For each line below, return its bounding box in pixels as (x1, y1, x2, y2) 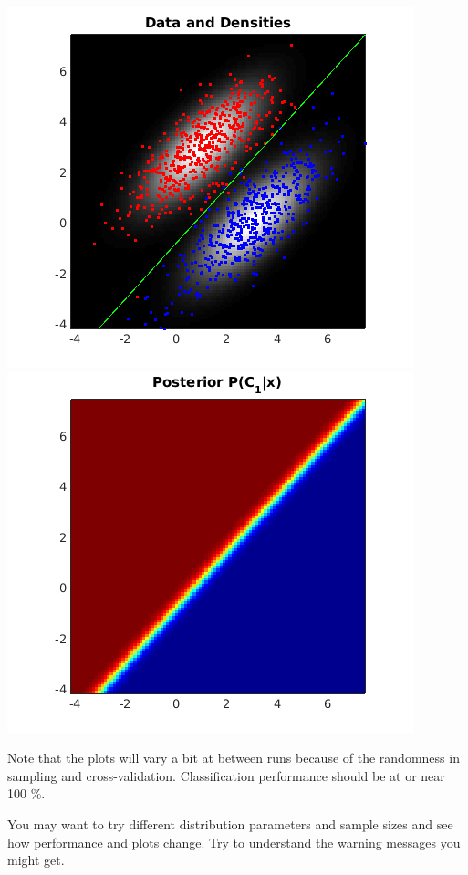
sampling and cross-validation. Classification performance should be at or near (7, 766, 445, 785)
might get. (7, 850, 65, 870)
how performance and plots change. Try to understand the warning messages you (7, 832, 461, 851)
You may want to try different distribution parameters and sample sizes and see (7, 814, 453, 833)
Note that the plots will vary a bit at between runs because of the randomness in (7, 748, 460, 767)
